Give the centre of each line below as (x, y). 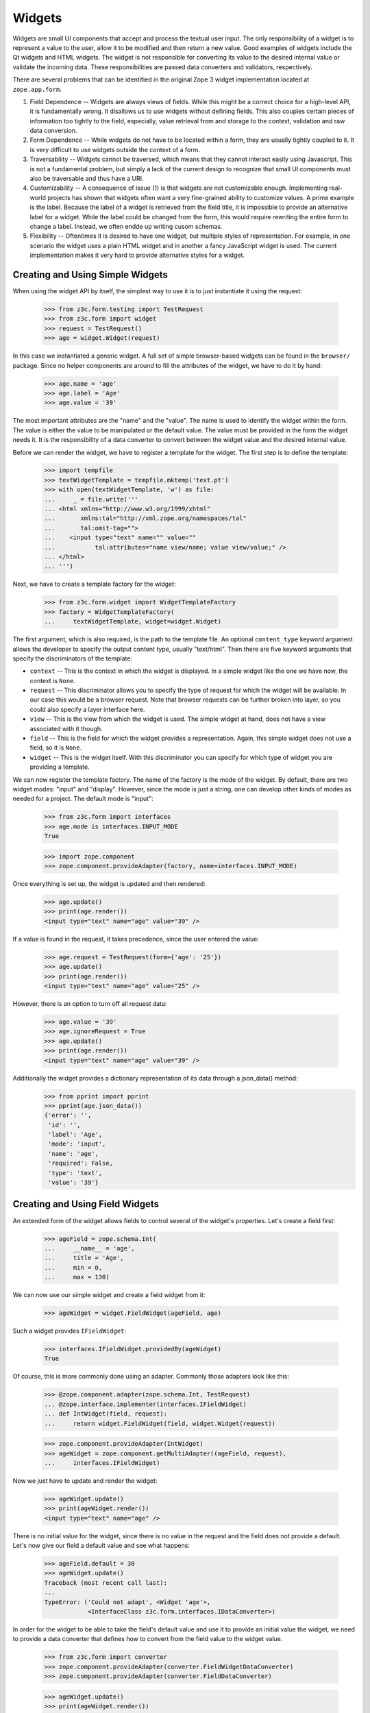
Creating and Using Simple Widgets (90, 274)
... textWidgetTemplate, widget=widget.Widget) (133, 621)
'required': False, (81, 1163)
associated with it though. (66, 728)
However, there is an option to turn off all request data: (90, 1003)
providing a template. (60, 767)
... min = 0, (73, 1267)
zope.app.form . (37, 89)
